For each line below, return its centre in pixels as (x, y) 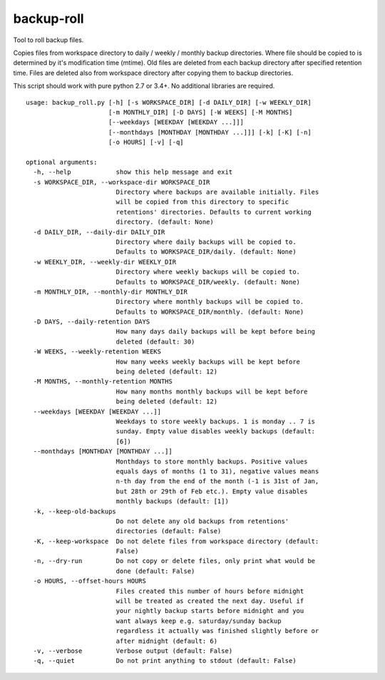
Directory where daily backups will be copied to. (206, 242)
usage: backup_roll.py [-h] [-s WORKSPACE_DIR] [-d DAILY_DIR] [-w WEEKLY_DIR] (169, 102)
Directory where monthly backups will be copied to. (210, 302)
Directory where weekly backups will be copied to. (208, 272)
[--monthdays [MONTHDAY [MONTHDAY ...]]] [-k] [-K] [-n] (210, 132)
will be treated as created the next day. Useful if (210, 601)
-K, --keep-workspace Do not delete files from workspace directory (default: (176, 541)
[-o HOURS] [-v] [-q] (146, 142)
